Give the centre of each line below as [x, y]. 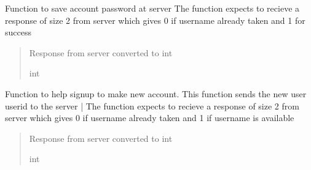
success [18, 32]
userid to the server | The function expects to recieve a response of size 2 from [152, 105]
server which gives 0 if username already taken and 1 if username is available [150, 118]
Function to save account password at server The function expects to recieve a [152, 8]
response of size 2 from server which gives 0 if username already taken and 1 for [155, 20]
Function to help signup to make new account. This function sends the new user [156, 93]
